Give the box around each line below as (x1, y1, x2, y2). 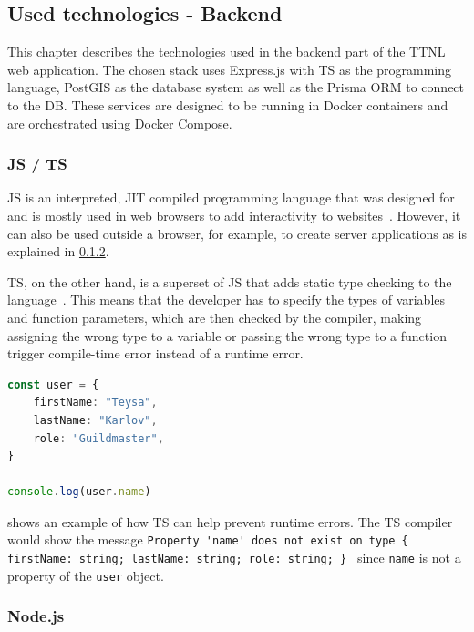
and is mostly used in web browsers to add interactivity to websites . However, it (7, 205, 461, 224)
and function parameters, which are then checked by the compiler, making (7, 307, 422, 326)
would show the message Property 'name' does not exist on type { (7, 530, 408, 549)
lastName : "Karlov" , (33, 413, 158, 427)
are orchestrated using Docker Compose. (7, 113, 232, 132)
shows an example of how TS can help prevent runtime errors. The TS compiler (7, 512, 453, 531)
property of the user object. (7, 565, 164, 585)
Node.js (7, 605, 65, 627)
